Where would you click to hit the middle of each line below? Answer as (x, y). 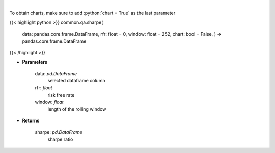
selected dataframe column (76, 81)
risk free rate (61, 95)
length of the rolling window (77, 109)
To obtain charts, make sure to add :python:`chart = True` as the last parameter (92, 13)
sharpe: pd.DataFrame (59, 132)
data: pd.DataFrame (56, 73)
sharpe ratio (60, 139)
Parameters (35, 62)
